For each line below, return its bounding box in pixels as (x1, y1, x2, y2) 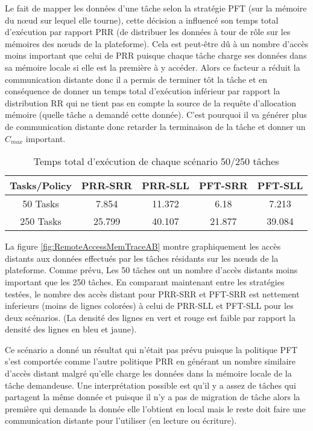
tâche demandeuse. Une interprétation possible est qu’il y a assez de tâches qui (5, 378, 296, 391)
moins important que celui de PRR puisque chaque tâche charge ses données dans (5, 49, 307, 62)
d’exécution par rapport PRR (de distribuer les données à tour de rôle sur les (5, 25, 291, 38)
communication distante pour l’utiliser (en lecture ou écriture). (5, 414, 237, 427)
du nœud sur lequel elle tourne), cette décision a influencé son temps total (5, 13, 279, 26)
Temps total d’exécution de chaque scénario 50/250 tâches (33, 154, 279, 169)
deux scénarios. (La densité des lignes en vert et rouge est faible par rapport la (5, 311, 296, 323)
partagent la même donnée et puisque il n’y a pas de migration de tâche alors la (5, 390, 300, 403)
